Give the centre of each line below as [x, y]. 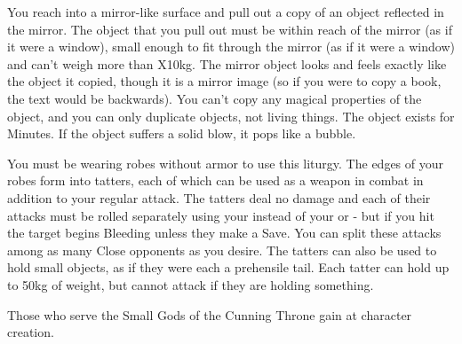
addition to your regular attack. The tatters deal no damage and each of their [219, 197]
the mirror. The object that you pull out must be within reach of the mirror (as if [230, 29]
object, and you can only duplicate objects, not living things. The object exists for [231, 116]
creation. [31, 332]
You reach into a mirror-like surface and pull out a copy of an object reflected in [226, 12]
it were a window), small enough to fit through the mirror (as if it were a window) [231, 47]
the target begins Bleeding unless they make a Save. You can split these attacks [224, 233]
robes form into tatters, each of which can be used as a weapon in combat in [215, 180]
